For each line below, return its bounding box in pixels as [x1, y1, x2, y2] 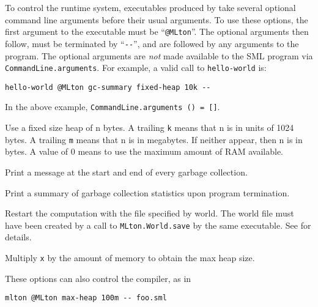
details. [5, 231, 32, 243]
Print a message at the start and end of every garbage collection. [5, 165, 248, 178]
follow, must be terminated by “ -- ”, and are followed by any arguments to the [5, 37, 299, 50]
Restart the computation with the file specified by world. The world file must [5, 207, 294, 220]
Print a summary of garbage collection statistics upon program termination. [5, 186, 290, 199]
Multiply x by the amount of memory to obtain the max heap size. [5, 251, 255, 264]
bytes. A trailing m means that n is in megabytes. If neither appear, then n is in [5, 133, 303, 146]
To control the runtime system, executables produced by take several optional [5, 1, 296, 13]
